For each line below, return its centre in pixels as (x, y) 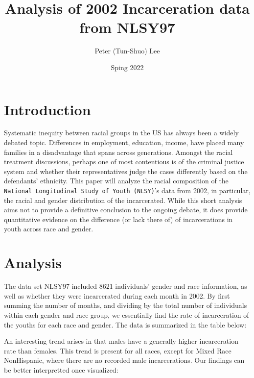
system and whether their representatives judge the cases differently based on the (126, 171)
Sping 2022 (127, 67)
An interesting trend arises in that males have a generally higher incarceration (121, 341)
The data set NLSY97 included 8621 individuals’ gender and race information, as (126, 286)
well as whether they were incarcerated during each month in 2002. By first (117, 295)
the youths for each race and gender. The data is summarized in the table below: (125, 324)
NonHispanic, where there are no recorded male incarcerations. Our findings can (124, 360)
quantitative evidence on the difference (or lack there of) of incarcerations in (118, 219)
